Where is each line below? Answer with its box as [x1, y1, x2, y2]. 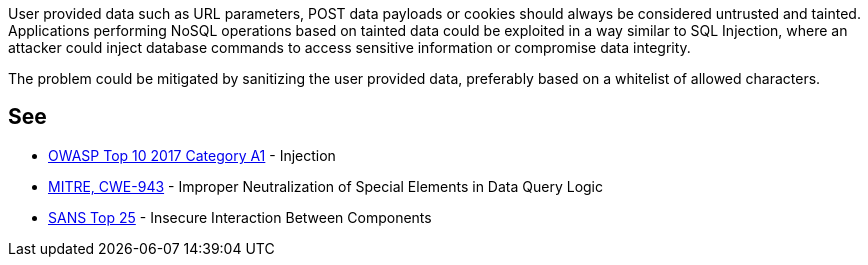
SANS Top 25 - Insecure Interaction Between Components [48, 208, 432, 226]
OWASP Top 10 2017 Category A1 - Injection [48, 146, 336, 164]
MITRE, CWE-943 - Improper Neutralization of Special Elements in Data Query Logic [48, 177, 604, 195]
